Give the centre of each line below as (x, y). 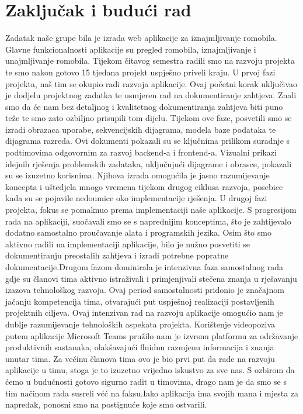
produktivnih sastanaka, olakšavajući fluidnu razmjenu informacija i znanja (140, 347)
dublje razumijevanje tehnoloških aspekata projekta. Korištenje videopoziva (140, 324)
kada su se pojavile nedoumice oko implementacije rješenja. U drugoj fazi (136, 198)
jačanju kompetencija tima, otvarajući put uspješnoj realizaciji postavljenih (140, 301)
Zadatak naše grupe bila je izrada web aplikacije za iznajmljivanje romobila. (141, 38)
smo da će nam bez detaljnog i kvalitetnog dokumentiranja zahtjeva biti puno (144, 106)
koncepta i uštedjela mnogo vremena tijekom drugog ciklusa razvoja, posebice (144, 186)
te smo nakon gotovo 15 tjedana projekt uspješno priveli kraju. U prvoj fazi (140, 72)
